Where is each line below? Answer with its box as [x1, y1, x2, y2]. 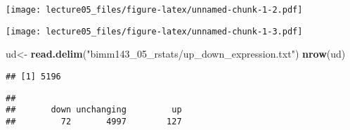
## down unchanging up [6, 105, 182, 115]
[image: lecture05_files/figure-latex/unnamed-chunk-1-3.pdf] [6, 26, 303, 37]
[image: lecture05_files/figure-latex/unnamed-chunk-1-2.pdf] [6, 5, 303, 15]
